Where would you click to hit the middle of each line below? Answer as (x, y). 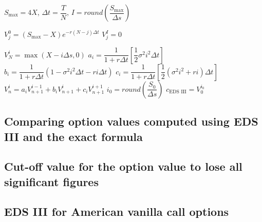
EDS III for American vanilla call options (117, 211)
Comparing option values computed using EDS (131, 121)
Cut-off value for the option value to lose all (123, 166)
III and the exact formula (73, 136)
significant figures (51, 181)
